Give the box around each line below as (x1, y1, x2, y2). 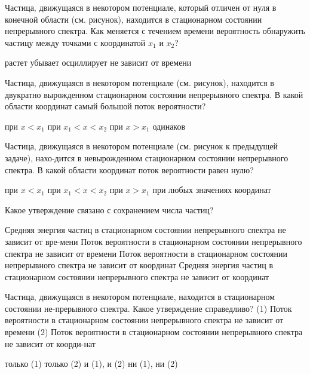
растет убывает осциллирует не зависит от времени (5, 56, 192, 69)
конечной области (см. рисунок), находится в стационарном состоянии (5, 13, 262, 25)
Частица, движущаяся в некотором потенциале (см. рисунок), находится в (5, 76, 274, 88)
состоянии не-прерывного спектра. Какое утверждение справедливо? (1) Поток (5, 302, 292, 314)
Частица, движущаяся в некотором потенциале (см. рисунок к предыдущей (5, 140, 278, 152)
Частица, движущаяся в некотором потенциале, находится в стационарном (5, 290, 275, 303)
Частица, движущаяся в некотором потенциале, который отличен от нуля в (5, 1, 277, 13)
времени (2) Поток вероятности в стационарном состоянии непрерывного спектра (5, 326, 303, 338)
